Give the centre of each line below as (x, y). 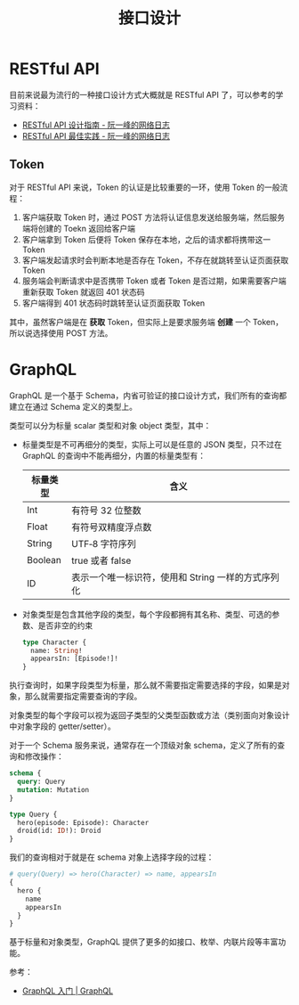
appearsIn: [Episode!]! (74, 659)
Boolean (44, 560)
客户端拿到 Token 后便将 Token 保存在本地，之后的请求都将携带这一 (146, 239)
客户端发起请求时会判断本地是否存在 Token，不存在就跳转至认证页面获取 (155, 260)
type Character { (54, 642)
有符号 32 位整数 (106, 511)
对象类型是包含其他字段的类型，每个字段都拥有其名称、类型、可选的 (147, 614)
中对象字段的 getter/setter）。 (62, 726)
